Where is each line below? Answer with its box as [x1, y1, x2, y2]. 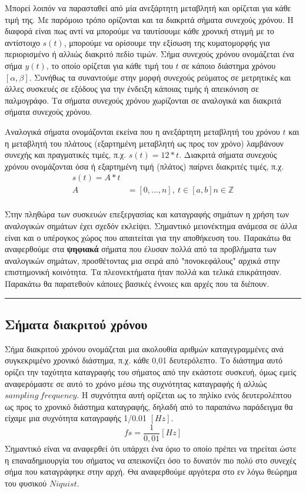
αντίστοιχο [5, 36, 40, 48]
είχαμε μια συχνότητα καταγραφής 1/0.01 [5, 412, 147, 424]
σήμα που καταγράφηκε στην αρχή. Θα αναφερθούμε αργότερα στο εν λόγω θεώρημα [5, 465, 297, 478]
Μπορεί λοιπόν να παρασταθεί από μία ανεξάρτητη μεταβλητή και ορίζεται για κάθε [5, 2, 291, 14]
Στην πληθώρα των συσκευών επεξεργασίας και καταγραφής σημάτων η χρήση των [5, 208, 290, 220]
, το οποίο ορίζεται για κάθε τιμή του [46, 59, 173, 71]
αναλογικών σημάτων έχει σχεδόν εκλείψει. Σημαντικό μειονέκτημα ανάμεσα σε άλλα [5, 220, 297, 231]
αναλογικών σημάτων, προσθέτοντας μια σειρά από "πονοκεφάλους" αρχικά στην [5, 254, 280, 266]
